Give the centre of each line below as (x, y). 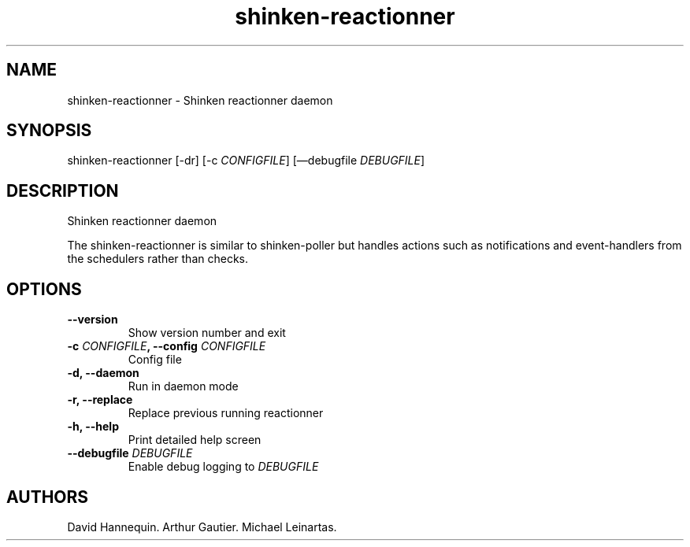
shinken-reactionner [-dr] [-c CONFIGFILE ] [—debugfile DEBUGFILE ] (246, 161)
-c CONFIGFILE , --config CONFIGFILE (167, 346)
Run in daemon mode (183, 386)
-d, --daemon (103, 373)
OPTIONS (44, 289)
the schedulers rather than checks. (158, 259)
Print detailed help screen (195, 440)
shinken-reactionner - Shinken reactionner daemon (200, 100)
